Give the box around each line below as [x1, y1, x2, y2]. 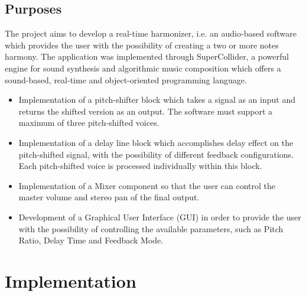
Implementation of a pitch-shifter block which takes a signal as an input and [18, 93, 295, 106]
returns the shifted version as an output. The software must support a [18, 105, 273, 117]
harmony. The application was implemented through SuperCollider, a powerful [5, 50, 289, 63]
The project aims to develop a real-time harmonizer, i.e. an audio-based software [5, 27, 297, 40]
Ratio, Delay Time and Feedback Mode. [18, 234, 164, 246]
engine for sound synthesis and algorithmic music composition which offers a [5, 61, 281, 74]
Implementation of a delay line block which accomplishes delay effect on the [18, 136, 294, 148]
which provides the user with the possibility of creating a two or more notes [5, 38, 279, 51]
